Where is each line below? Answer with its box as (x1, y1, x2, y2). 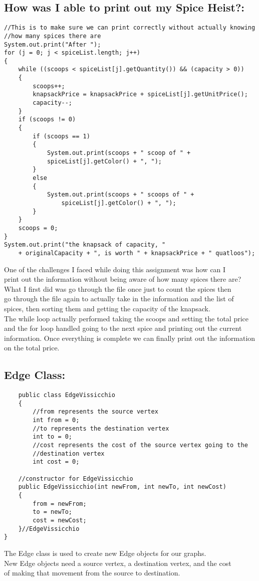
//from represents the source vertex (33, 408, 158, 416)
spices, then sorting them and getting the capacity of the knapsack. (4, 303, 210, 313)
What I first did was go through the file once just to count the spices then (4, 283, 231, 294)
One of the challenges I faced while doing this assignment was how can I (4, 264, 226, 274)
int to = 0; (33, 433, 73, 441)
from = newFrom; (33, 500, 87, 507)
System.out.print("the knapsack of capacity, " (4, 241, 166, 249)
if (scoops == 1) (33, 132, 90, 140)
